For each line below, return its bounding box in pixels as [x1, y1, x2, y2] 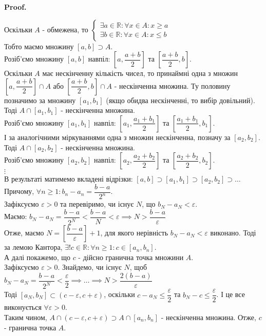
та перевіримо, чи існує [60, 199, 134, 209]
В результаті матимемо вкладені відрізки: [4, 173, 133, 184]
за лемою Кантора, [4, 242, 63, 252]
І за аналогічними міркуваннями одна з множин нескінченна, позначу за [4, 131, 231, 142]
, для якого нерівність [100, 227, 168, 238]
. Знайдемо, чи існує [58, 262, 122, 272]
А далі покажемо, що [4, 251, 70, 262]
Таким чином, [4, 312, 47, 322]
